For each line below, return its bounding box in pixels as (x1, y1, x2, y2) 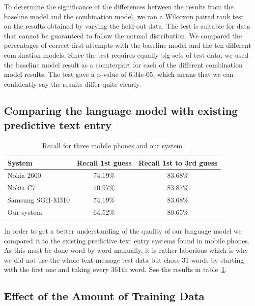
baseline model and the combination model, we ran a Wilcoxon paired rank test (4, 11, 244, 21)
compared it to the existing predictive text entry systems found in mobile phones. (4, 235, 250, 245)
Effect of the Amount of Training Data (4, 288, 205, 304)
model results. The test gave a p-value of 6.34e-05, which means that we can (4, 69, 233, 79)
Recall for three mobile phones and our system (42, 140, 183, 150)
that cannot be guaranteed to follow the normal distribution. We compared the (4, 30, 242, 40)
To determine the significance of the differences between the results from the (4, 1, 234, 11)
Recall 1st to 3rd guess (138, 157, 218, 168)
